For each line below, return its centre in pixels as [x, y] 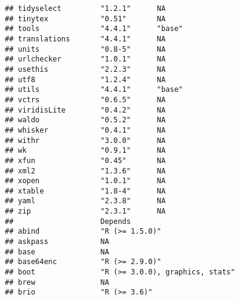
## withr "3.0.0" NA [85, 140]
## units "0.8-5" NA [85, 49]
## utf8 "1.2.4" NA [85, 79]
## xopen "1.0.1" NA [85, 181]
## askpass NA [57, 242]
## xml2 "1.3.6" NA [85, 171]
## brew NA [57, 282]
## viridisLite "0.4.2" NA [85, 110]
